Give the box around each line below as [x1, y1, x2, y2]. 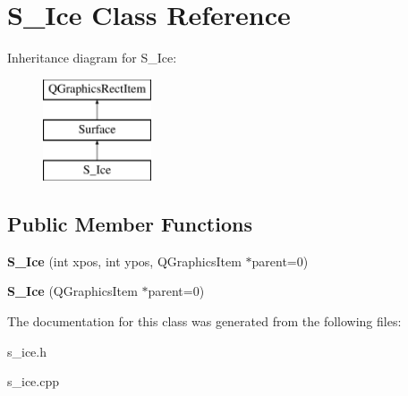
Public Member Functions [7, 210, 252, 238]
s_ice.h [7, 341, 47, 360]
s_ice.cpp [7, 372, 60, 391]
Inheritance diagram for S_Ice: [7, 48, 177, 67]
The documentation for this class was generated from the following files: [7, 312, 402, 331]
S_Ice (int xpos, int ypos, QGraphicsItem [7, 251, 242, 270]
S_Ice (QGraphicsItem [7, 282, 138, 300]
